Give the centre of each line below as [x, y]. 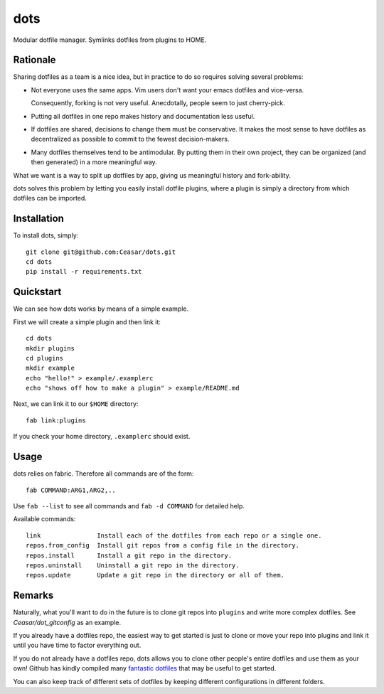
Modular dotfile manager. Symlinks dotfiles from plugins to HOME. [110, 40]
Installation [38, 219]
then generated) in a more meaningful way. [94, 162]
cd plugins [45, 358]
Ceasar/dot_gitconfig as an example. [67, 622]
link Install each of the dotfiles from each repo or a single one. [174, 535]
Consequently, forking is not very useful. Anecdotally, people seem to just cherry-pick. [158, 103]
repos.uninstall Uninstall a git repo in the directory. [133, 565]
